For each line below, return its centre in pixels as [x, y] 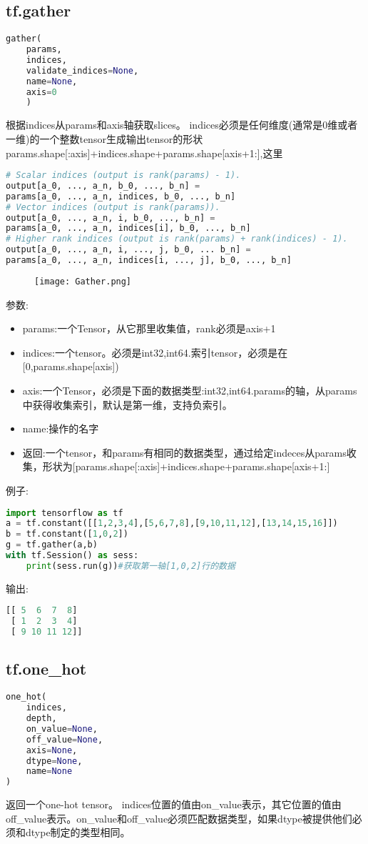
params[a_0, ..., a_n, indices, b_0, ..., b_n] [121, 196]
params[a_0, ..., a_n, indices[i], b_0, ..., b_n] [128, 228]
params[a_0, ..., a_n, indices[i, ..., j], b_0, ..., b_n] [149, 260]
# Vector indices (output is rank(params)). [113, 207]
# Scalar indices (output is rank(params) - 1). [123, 175]
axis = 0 [41, 92]
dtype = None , [54, 761]
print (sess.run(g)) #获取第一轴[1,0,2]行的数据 [131, 566]
